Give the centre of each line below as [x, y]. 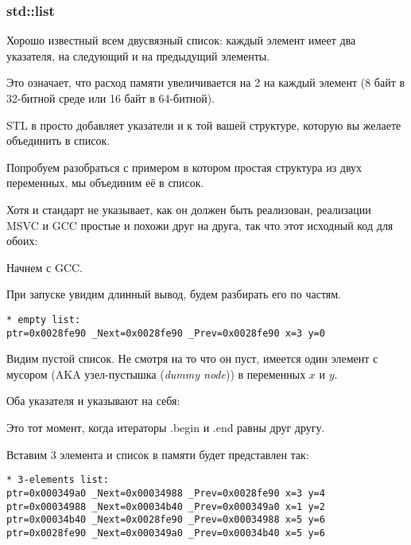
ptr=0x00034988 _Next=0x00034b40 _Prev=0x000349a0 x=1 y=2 [166, 506]
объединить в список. [58, 140]
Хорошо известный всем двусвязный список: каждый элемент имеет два [181, 40]
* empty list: [44, 319]
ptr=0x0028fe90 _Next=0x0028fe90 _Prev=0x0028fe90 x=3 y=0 [166, 333]
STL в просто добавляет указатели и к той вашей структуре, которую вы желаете [204, 125]
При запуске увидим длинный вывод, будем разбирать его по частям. [174, 294]
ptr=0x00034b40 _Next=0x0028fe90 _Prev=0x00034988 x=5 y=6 [166, 520]
